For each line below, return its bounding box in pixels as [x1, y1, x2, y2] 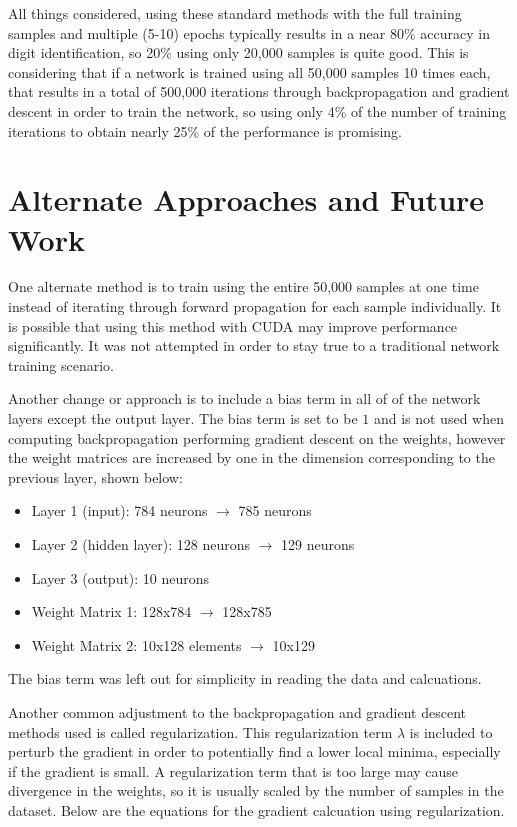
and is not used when [373, 408, 504, 429]
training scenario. [8, 354, 114, 375]
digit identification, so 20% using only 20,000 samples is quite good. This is [8, 42, 469, 63]
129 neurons [281, 534, 355, 554]
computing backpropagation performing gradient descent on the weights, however [8, 427, 506, 448]
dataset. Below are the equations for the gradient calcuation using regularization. [8, 799, 505, 820]
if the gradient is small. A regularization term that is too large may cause [8, 760, 459, 781]
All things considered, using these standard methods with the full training [8, 3, 462, 23]
